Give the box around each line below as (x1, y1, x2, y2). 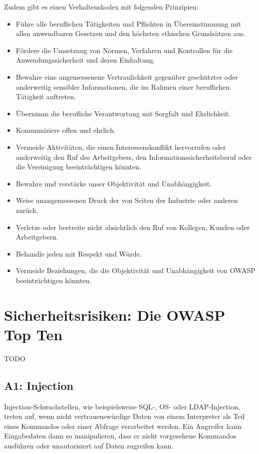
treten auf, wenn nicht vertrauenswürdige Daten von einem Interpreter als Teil (4, 411, 245, 421)
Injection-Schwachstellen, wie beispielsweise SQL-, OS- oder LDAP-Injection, (4, 401, 240, 411)
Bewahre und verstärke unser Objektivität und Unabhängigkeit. (16, 178, 212, 188)
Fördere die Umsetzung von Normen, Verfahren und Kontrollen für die (16, 45, 233, 55)
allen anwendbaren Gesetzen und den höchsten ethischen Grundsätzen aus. (16, 28, 246, 39)
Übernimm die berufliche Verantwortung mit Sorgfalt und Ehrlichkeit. (16, 108, 231, 118)
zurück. (16, 204, 39, 215)
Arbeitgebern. (16, 232, 59, 242)
